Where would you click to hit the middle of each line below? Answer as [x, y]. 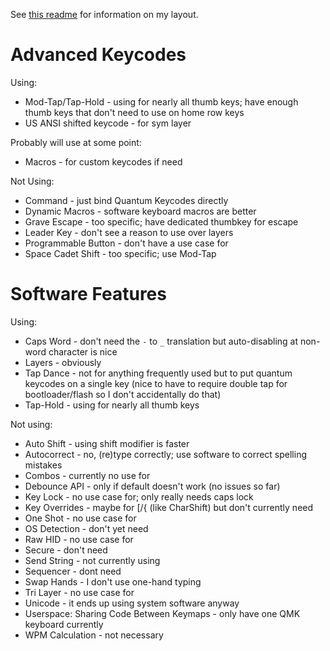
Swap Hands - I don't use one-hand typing [113, 581]
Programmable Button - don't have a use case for [126, 243]
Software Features [88, 294]
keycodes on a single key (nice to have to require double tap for [156, 383]
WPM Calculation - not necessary [94, 635]
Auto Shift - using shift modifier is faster [107, 443]
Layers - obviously [63, 362]
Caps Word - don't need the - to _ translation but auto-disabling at [161, 341]
